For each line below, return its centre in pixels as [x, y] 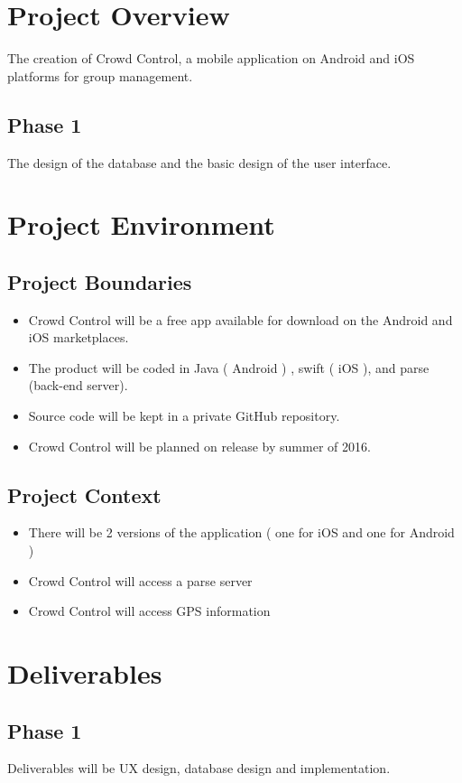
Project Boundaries [100, 281]
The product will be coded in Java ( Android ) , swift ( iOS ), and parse [229, 367]
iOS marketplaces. [79, 337]
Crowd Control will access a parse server [140, 580]
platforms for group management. [100, 75]
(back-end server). [78, 385]
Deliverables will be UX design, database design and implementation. [199, 768]
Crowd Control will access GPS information [149, 611]
